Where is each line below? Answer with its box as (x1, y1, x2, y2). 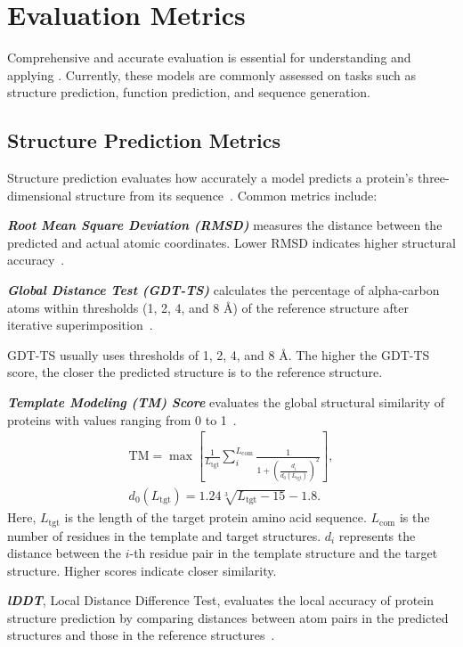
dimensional (7, 185, 72, 204)
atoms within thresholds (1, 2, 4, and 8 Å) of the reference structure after (7, 298, 409, 316)
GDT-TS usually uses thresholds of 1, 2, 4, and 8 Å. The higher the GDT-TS (7, 345, 430, 364)
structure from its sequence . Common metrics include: (76, 185, 378, 204)
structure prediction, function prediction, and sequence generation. (7, 83, 370, 102)
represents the (338, 526, 416, 545)
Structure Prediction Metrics (7, 127, 281, 154)
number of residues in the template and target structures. (7, 526, 321, 545)
